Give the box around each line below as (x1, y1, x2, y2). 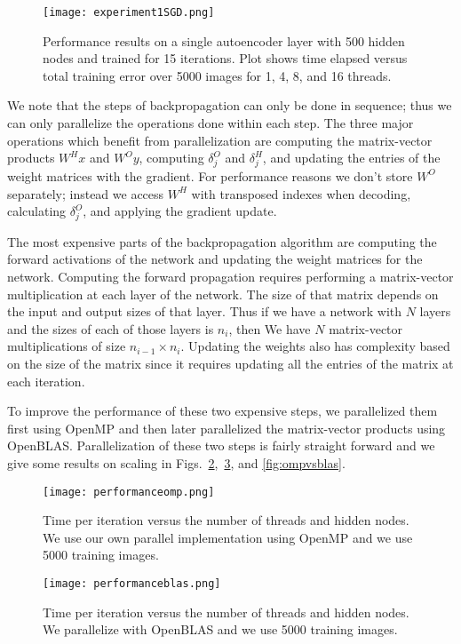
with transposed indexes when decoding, (191, 184, 411, 203)
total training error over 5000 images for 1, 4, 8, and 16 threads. (43, 66, 392, 84)
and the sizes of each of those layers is (7, 319, 214, 338)
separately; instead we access (7, 184, 164, 203)
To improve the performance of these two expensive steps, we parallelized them (7, 402, 438, 420)
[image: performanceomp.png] (43, 485, 215, 498)
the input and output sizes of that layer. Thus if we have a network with (7, 302, 402, 321)
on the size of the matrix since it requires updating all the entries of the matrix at (7, 354, 454, 373)
